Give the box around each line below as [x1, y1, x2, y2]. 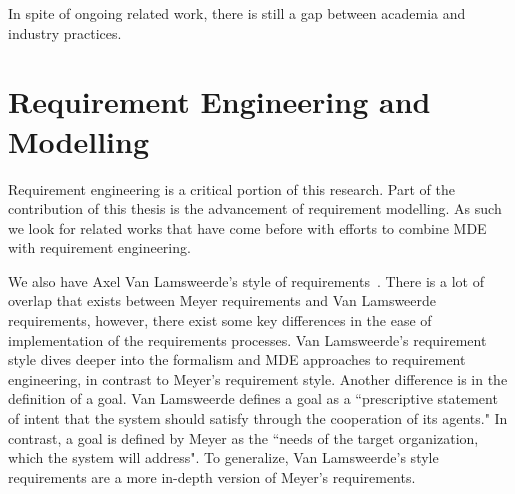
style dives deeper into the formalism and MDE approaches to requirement [8, 349, 466, 370]
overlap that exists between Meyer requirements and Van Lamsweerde [8, 290, 437, 311]
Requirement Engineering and [8, 81, 431, 122]
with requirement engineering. [8, 237, 191, 258]
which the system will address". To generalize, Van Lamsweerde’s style [8, 447, 439, 468]
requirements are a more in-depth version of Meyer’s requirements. [8, 466, 416, 487]
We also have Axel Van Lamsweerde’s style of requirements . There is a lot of [8, 270, 484, 291]
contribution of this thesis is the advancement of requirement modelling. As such [8, 198, 502, 219]
